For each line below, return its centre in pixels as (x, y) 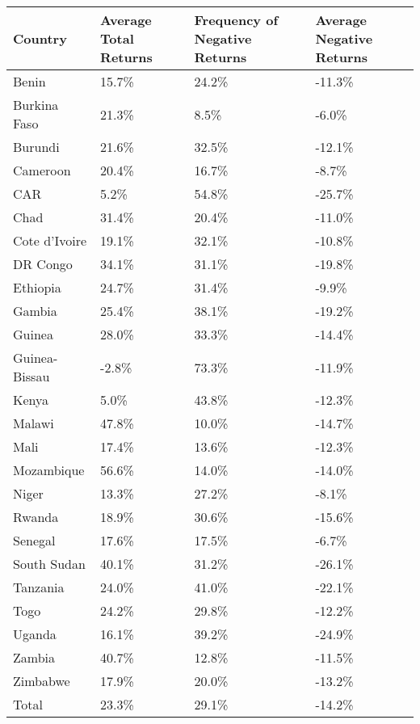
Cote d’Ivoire (50, 240)
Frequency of (236, 20)
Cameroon (42, 170)
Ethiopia (37, 287)
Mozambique (49, 470)
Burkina (36, 105)
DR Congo (43, 264)
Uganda (35, 634)
